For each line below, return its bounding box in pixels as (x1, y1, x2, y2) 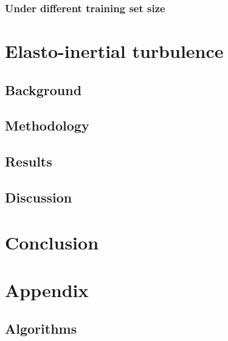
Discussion (5, 187, 72, 206)
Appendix (5, 277, 89, 302)
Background (5, 80, 82, 99)
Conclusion (5, 229, 99, 254)
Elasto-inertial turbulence (5, 38, 224, 63)
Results (5, 152, 52, 171)
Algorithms (5, 319, 77, 338)
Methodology (5, 116, 89, 135)
